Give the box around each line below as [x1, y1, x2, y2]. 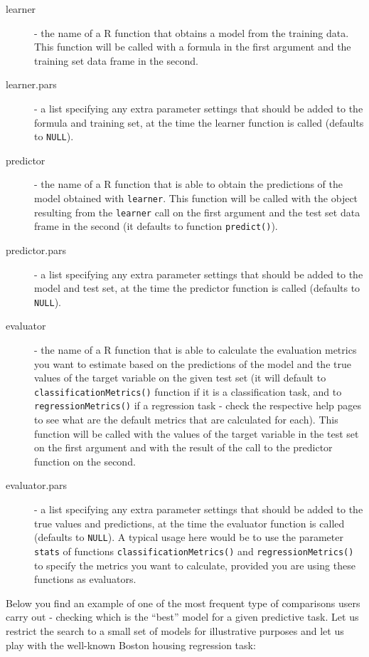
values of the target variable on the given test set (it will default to [34, 370, 326, 385]
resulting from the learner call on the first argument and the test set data [34, 204, 360, 219]
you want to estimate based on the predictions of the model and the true [34, 356, 351, 371]
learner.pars [6, 77, 57, 92]
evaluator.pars [6, 478, 68, 493]
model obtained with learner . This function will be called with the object [34, 191, 358, 205]
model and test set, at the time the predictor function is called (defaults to [34, 280, 360, 295]
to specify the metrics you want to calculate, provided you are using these [34, 557, 355, 572]
